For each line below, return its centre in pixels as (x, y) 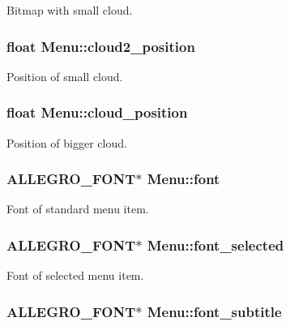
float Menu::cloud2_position (101, 46)
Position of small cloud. (65, 76)
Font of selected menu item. (75, 275)
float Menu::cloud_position (97, 112)
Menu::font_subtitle (214, 311)
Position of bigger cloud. (67, 142)
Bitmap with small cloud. (70, 10)
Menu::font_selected (215, 244)
